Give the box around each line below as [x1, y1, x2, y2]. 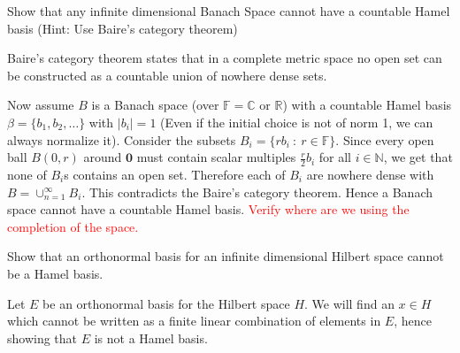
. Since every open [335, 130, 434, 149]
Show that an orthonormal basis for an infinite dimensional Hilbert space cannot [7, 247, 444, 265]
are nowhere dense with [306, 165, 434, 183]
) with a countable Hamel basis [282, 96, 452, 114]
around [83, 148, 122, 166]
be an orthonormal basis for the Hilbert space [42, 294, 290, 312]
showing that [7, 328, 78, 347]
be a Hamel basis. [7, 264, 103, 282]
